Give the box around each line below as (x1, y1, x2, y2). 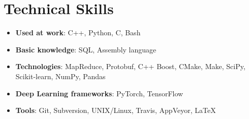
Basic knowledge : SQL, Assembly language (15, 44, 157, 54)
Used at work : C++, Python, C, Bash (15, 27, 141, 38)
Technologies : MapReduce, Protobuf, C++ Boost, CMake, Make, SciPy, (15, 61, 245, 72)
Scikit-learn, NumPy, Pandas (15, 71, 106, 81)
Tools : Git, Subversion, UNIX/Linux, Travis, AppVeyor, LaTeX (15, 105, 216, 115)
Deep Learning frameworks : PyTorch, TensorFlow (15, 88, 183, 98)
